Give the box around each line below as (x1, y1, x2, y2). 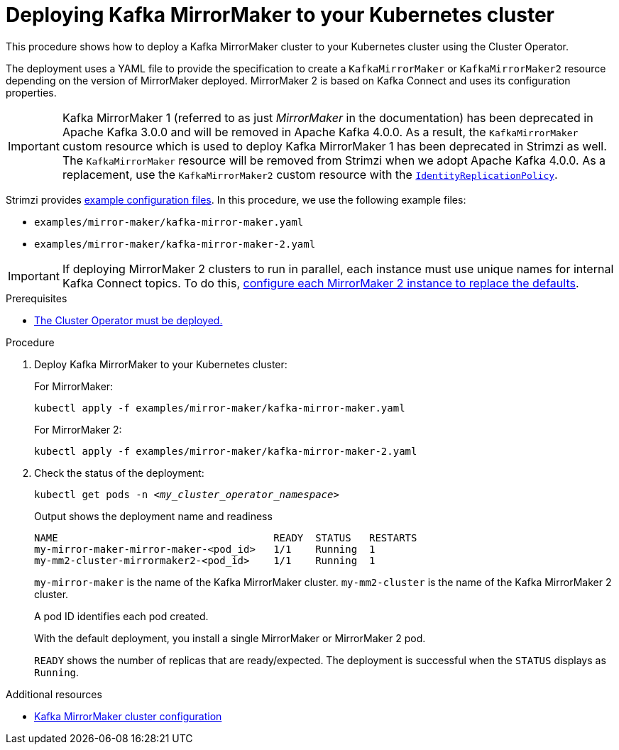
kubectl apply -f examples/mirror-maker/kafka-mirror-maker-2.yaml (34, 445, 417, 457)
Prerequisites (6, 292, 67, 304)
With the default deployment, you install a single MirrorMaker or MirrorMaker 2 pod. (34, 632, 426, 644)
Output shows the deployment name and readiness (34, 509, 273, 522)
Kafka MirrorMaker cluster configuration (34, 710, 222, 722)
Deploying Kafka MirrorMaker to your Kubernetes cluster (6, 3, 555, 27)
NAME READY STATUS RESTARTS (34, 531, 417, 544)
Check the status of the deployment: (34, 466, 204, 479)
